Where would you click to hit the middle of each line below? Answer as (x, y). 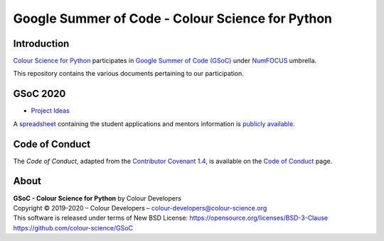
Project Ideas (50, 111)
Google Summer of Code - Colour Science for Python (173, 18)
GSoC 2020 (39, 94)
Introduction (41, 44)
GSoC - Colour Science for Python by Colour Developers (97, 198)
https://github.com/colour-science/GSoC (73, 228)
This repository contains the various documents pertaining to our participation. (129, 74)
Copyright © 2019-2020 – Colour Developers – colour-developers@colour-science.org (140, 208)
